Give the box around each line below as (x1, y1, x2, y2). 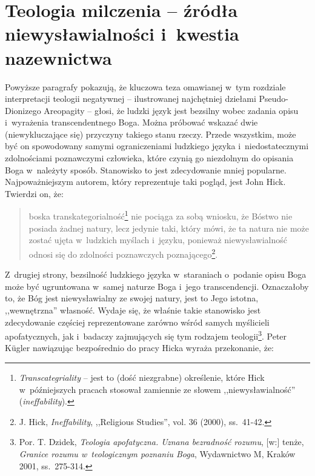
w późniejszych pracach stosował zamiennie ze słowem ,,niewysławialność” (19, 383, 296, 395)
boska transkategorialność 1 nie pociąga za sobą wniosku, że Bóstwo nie (28, 208, 293, 223)
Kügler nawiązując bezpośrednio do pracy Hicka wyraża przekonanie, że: (5, 341, 274, 354)
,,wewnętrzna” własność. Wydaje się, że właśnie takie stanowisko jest (5, 303, 261, 316)
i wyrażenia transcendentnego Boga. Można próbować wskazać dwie (5, 116, 258, 129)
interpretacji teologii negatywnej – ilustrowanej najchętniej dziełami (5, 92, 256, 105)
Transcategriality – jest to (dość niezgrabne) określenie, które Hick (19, 370, 265, 383)
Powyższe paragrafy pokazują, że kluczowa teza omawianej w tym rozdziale (5, 80, 286, 93)
